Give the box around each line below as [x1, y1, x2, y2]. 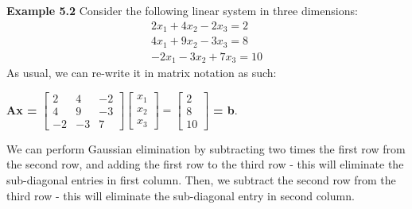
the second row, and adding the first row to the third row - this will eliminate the [6, 156, 404, 172]
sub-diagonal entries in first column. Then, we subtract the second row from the [6, 171, 396, 188]
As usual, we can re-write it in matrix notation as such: [6, 64, 277, 81]
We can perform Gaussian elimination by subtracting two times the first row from [6, 140, 406, 157]
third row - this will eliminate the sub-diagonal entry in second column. [6, 187, 355, 203]
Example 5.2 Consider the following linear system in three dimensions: [6, 2, 358, 18]
